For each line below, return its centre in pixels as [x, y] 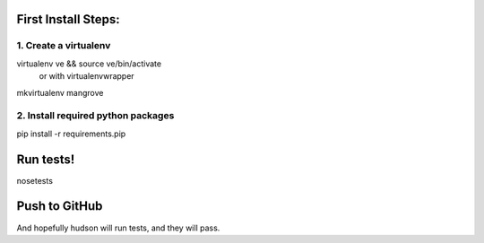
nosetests [35, 180]
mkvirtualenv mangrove [60, 92]
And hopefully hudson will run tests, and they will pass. [118, 228]
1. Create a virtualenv [64, 46]
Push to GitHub [60, 206]
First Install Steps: [68, 19]
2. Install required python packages [95, 116]
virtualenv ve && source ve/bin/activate [89, 64]
